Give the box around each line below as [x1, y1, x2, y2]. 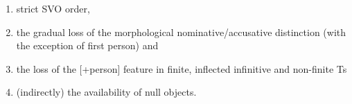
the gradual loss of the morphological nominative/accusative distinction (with [16, 24, 346, 39]
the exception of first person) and [16, 38, 159, 53]
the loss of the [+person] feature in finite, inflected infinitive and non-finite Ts [16, 61, 347, 76]
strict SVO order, [16, 1, 90, 15]
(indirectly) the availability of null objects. [16, 85, 197, 99]
